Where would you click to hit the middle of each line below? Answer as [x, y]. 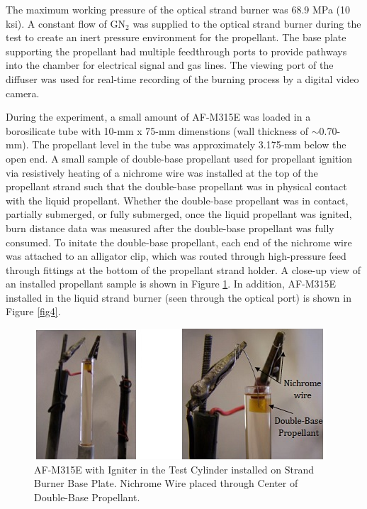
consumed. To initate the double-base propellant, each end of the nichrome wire [179, 242]
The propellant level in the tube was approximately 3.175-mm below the [189, 144]
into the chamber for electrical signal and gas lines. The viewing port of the [170, 65]
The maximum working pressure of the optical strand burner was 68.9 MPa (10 [178, 9]
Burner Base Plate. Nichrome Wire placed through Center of [166, 483]
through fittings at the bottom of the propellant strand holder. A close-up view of [183, 269]
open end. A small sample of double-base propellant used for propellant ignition [179, 158]
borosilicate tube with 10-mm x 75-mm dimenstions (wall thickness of [157, 130]
